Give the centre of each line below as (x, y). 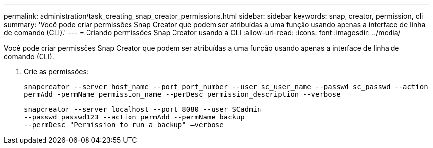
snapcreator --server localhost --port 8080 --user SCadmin (143, 109)
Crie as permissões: (56, 72)
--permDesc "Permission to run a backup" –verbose (124, 125)
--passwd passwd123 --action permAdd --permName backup (134, 117)
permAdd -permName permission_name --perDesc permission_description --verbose (182, 94)
